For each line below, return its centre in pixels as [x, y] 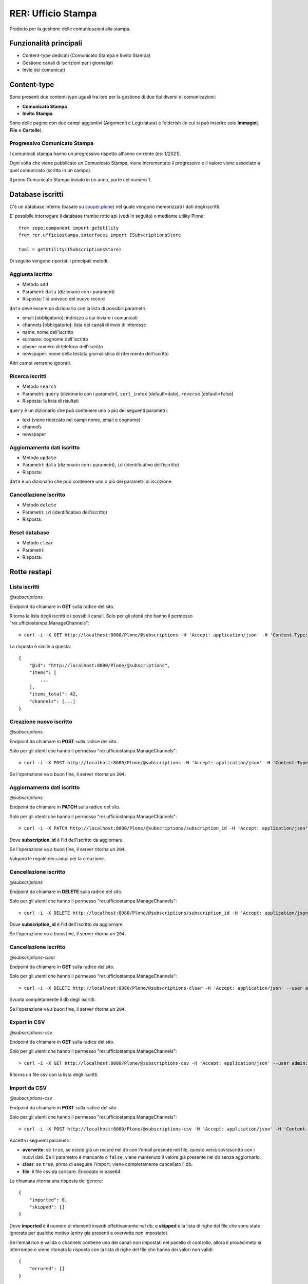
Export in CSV [27, 1022]
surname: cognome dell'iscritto [55, 339]
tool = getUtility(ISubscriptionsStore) [70, 249]
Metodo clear [38, 543]
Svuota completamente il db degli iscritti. [53, 999]
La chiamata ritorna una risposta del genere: [56, 1181]
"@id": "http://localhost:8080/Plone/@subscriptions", [100, 665]
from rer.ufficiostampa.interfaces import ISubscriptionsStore [100, 235]
